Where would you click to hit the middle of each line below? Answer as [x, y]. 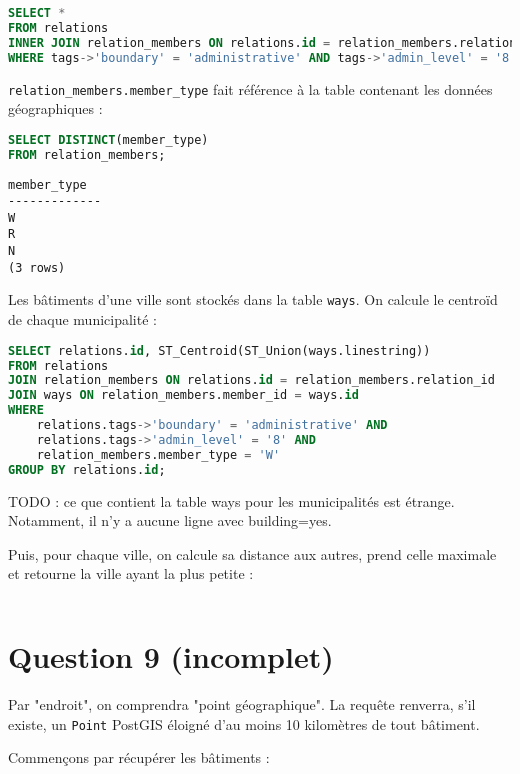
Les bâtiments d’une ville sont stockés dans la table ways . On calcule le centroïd [253, 299]
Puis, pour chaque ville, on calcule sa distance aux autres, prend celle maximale [252, 553]
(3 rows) [37, 267]
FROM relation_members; [87, 154]
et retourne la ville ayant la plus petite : [131, 573]
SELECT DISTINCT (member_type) [108, 139]
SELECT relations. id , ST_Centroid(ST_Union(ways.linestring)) [219, 350]
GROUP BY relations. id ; [87, 469]
